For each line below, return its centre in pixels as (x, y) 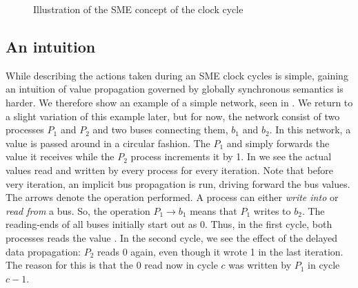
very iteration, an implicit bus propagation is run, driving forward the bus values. (178, 183)
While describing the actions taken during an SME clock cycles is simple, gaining (177, 75)
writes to (272, 210)
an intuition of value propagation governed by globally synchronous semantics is (175, 89)
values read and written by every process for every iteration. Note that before (169, 170)
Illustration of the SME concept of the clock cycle (138, 9)
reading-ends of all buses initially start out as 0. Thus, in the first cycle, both (169, 224)
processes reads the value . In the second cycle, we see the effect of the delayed (172, 237)
